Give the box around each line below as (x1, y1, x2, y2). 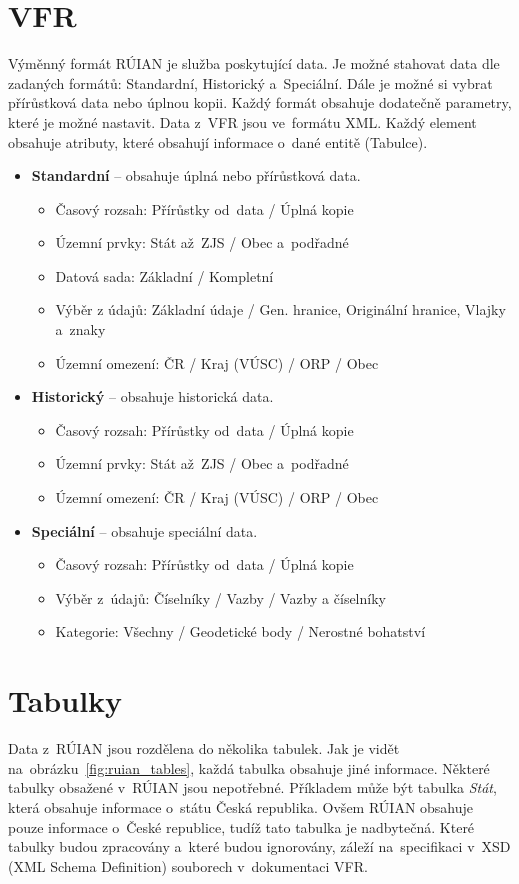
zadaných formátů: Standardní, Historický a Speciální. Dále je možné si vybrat (8, 72, 493, 93)
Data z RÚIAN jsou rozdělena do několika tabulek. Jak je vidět (8, 738, 400, 759)
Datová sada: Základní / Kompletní (55, 265, 274, 286)
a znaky (55, 319, 106, 340)
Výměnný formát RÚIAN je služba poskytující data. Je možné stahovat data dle (8, 53, 500, 74)
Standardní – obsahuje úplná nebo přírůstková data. (31, 165, 361, 186)
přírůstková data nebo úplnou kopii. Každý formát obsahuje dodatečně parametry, (8, 92, 512, 113)
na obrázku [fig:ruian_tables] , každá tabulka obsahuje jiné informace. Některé (8, 757, 490, 778)
